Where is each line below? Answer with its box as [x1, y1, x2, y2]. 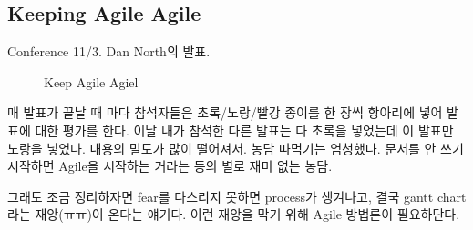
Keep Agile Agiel [44, 72, 139, 91]
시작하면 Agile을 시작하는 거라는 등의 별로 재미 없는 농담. [7, 156, 333, 175]
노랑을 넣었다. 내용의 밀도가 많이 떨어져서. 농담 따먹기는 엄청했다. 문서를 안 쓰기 [7, 138, 464, 157]
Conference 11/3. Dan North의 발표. [7, 42, 211, 61]
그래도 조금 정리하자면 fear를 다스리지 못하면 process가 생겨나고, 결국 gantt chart [7, 186, 467, 205]
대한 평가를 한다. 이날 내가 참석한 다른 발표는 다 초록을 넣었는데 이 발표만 [35, 120, 454, 139]
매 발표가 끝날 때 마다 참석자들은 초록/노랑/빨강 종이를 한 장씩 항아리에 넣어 [7, 103, 443, 122]
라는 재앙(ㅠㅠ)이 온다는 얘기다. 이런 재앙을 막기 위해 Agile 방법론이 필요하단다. [7, 205, 460, 224]
